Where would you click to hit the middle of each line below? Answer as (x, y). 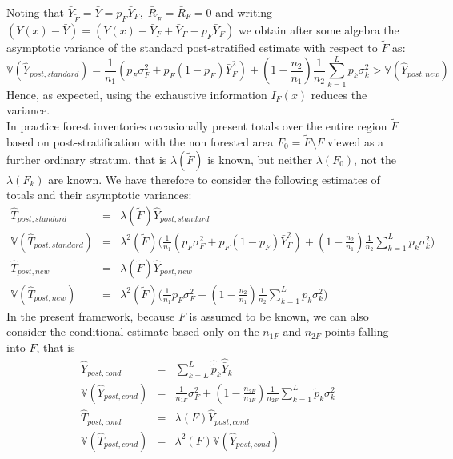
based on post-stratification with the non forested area (140, 141)
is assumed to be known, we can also (279, 315)
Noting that (35, 12)
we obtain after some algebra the (319, 29)
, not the (375, 159)
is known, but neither (260, 159)
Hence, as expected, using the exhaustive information (137, 94)
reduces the (339, 94)
